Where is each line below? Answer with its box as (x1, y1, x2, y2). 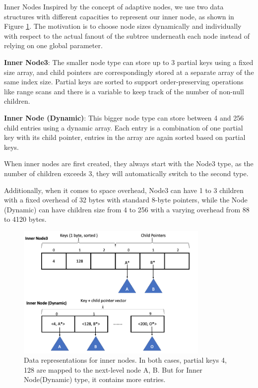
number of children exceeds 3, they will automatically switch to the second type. (4, 168, 249, 178)
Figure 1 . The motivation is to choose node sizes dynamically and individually (4, 21, 242, 31)
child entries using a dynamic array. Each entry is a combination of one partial (4, 122, 243, 132)
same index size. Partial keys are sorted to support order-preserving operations (4, 76, 244, 87)
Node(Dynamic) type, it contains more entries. (24, 374, 166, 385)
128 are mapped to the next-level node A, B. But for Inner (24, 364, 202, 375)
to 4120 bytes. (4, 214, 47, 224)
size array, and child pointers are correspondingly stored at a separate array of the (4, 66, 254, 77)
